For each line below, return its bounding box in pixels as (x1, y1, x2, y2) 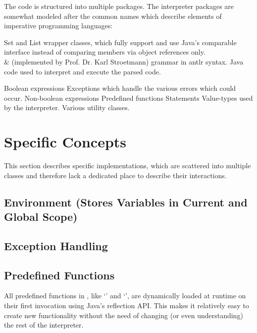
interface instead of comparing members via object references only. (4, 47, 206, 57)
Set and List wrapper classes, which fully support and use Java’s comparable (4, 37, 237, 47)
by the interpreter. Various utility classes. (4, 102, 130, 113)
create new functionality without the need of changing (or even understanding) (4, 310, 243, 320)
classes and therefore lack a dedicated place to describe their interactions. (4, 170, 227, 180)
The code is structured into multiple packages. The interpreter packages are (4, 1, 234, 11)
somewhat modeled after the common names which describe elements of (4, 10, 222, 21)
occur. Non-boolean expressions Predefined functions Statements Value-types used (4, 92, 253, 103)
